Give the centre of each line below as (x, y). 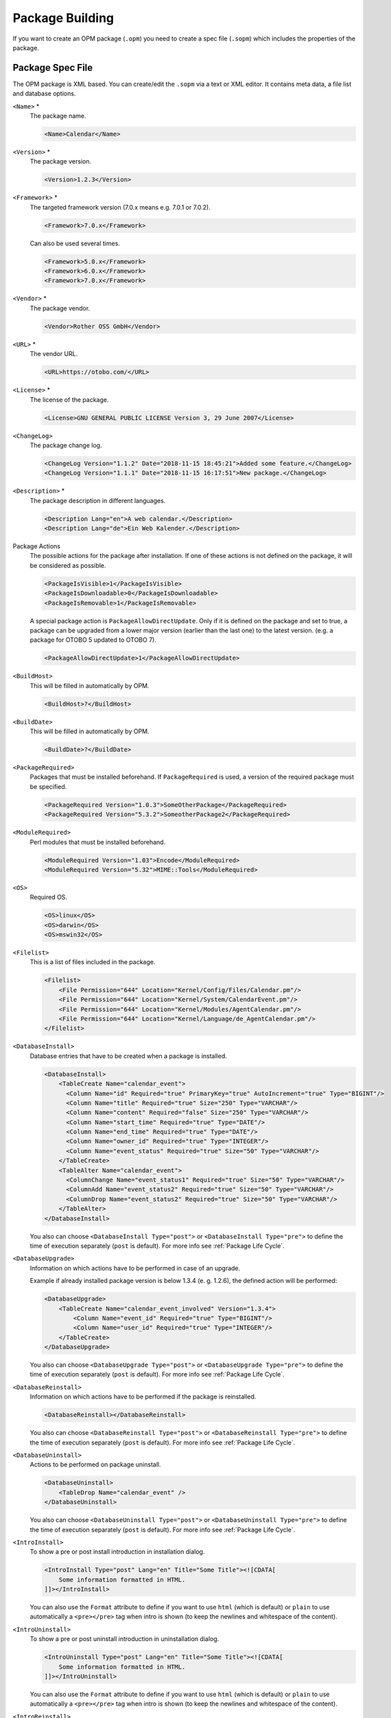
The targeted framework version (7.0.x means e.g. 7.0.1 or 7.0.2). (120, 207)
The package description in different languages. (98, 500)
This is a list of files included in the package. (93, 962)
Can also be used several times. (75, 243)
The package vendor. (60, 308)
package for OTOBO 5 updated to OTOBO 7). (93, 640)
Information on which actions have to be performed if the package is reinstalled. (143, 1397)
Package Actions (37, 546)
